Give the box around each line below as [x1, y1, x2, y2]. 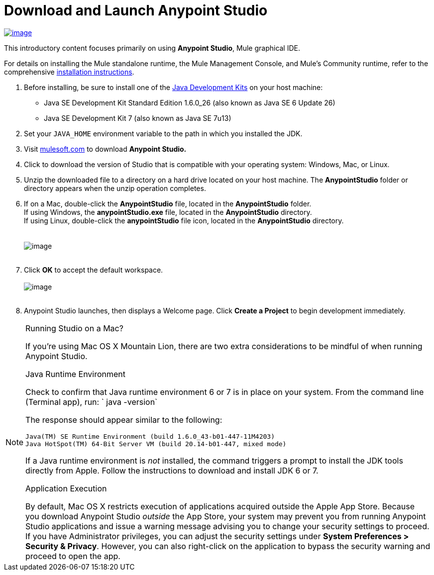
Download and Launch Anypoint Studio [4, 2, 268, 19]
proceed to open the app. [25, 551, 120, 561]
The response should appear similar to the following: [25, 414, 222, 425]
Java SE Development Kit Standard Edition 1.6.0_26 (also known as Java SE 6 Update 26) [44, 98, 335, 107]
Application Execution [25, 483, 107, 493]
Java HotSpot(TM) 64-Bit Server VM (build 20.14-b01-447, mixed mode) [25, 440, 287, 448]
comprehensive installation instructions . [4, 67, 134, 76]
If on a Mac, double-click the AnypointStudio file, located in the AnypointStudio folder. [24, 199, 312, 208]
